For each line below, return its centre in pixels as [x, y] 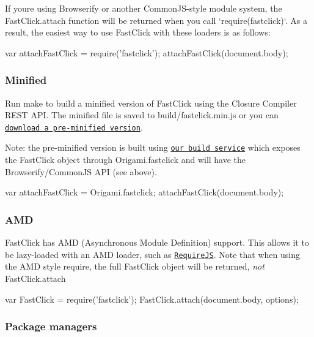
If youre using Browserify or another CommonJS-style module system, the [144, 8]
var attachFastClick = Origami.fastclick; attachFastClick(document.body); [144, 192]
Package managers [51, 326]
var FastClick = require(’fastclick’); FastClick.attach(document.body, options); [152, 299]
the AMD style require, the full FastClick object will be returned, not [135, 266]
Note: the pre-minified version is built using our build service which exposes [153, 147]
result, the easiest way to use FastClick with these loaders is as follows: [138, 32]
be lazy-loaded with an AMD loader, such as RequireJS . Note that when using [152, 254]
